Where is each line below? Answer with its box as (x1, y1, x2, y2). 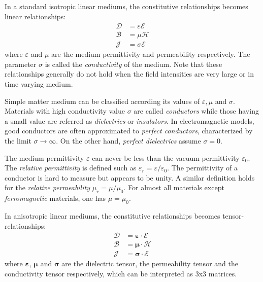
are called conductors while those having (134, 105, 259, 116)
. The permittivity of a (167, 162, 238, 173)
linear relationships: (5, 11, 66, 21)
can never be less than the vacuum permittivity (92, 152, 240, 163)
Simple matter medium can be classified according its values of (5, 95, 200, 106)
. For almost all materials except (123, 182, 224, 193)
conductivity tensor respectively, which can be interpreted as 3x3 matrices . (5, 268, 237, 278)
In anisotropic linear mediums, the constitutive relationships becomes (5, 210, 220, 221)
